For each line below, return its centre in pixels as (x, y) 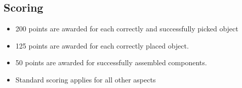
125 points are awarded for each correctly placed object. (102, 45)
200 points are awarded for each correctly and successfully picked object (127, 29)
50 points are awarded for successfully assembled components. (111, 62)
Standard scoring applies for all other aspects (86, 79)
